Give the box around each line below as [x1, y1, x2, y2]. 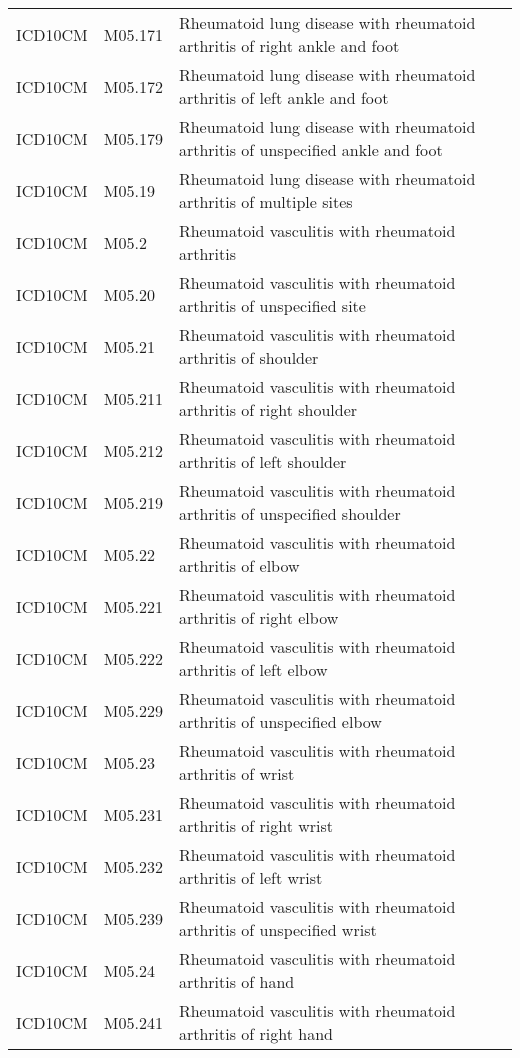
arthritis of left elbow [178, 658, 328, 681]
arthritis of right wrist [178, 814, 334, 837]
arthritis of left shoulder [178, 450, 347, 473]
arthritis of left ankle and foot [178, 86, 389, 109]
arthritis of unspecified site [178, 294, 366, 317]
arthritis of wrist [178, 762, 295, 785]
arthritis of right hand [178, 1022, 333, 1045]
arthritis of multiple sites [178, 190, 353, 213]
